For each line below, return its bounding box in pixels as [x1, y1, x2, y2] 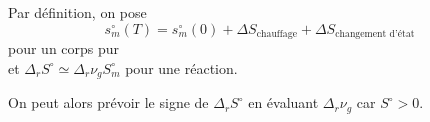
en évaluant [248, 92, 319, 113]
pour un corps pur [8, 38, 120, 59]
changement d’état [335, 29, 415, 40]
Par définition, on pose [8, 2, 147, 22]
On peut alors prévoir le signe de [8, 92, 209, 113]
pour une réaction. [125, 57, 238, 78]
